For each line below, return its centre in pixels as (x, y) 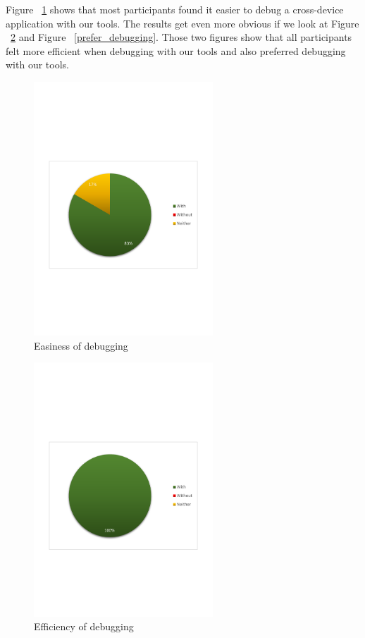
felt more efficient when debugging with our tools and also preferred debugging (176, 50)
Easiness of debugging (81, 345)
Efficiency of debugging (84, 626)
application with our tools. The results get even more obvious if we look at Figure (182, 23)
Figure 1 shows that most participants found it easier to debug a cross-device (175, 9)
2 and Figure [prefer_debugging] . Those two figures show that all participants (181, 37)
